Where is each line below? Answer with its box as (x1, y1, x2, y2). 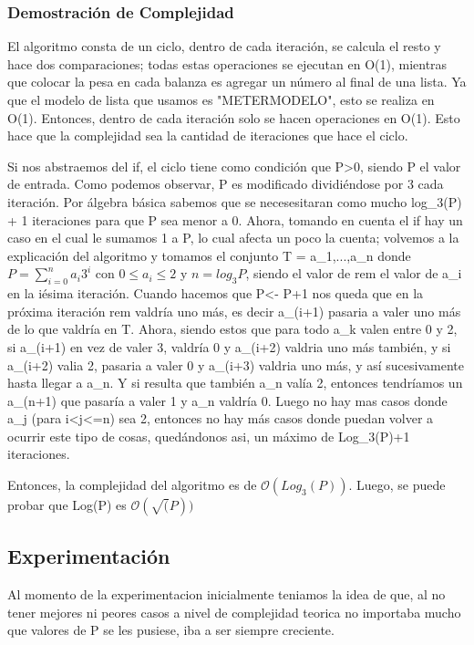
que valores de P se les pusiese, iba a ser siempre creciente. (7, 620, 335, 640)
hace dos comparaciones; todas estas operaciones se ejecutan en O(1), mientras (7, 54, 448, 73)
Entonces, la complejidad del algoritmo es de (7, 475, 257, 494)
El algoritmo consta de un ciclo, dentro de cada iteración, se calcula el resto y (7, 36, 441, 56)
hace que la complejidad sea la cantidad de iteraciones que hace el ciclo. (7, 126, 408, 145)
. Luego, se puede (348, 475, 446, 494)
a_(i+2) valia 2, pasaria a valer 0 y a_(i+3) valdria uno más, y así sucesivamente (7, 355, 464, 374)
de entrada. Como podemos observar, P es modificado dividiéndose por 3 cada (7, 174, 444, 193)
